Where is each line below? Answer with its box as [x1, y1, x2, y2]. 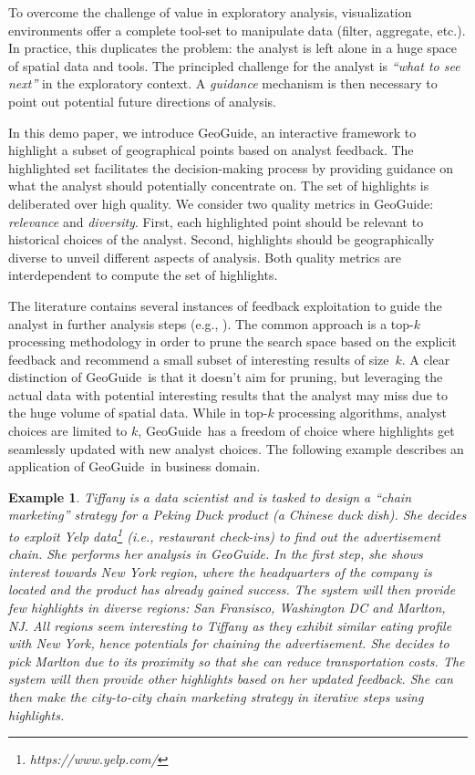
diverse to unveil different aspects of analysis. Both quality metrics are [8, 247, 401, 266]
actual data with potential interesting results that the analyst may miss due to [8, 385, 448, 404]
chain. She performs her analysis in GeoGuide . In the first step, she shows [8, 544, 423, 563]
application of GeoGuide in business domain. [8, 457, 261, 476]
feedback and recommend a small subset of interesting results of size [8, 349, 389, 368]
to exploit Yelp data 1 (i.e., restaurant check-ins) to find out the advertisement [8, 524, 440, 545]
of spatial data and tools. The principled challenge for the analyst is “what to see [8, 56, 460, 75]
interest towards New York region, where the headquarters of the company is [8, 562, 432, 581]
